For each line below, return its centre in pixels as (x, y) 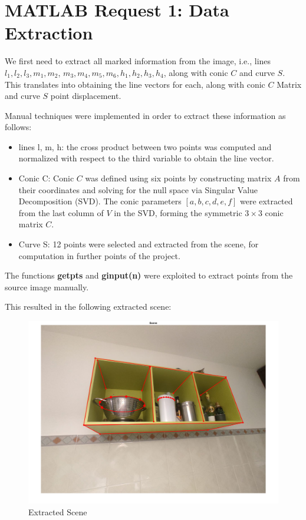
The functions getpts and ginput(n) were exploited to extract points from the (149, 275)
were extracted (266, 201)
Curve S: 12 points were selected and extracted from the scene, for (139, 244)
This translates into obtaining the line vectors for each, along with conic (135, 84)
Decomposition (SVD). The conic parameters (100, 201)
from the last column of (61, 212)
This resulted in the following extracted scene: (88, 307)
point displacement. (86, 96)
